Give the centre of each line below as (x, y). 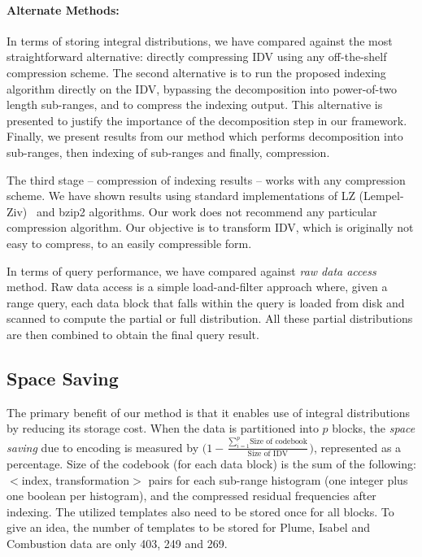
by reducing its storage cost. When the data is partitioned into (163, 428)
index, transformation (76, 479)
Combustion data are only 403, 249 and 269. (117, 543)
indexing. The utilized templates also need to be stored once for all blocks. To (200, 511)
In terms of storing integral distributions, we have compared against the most (200, 40)
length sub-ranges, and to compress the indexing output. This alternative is (195, 104)
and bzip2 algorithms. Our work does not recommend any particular (207, 211)
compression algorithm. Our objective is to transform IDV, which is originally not (210, 227)
